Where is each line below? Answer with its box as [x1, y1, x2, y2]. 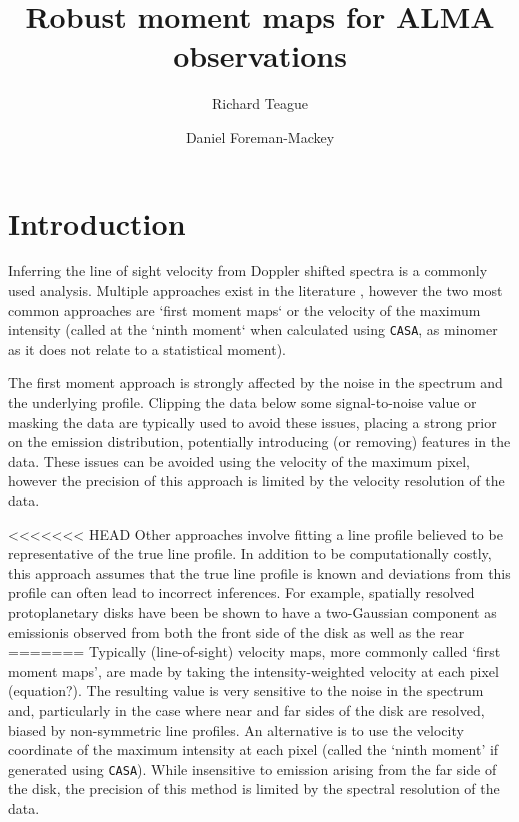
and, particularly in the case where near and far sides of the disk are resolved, [8, 699, 485, 720]
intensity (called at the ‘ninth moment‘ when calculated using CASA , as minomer [8, 319, 498, 340]
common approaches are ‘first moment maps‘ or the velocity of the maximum [8, 299, 481, 320]
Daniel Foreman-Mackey [185, 126, 335, 147]
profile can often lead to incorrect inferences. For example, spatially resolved [8, 582, 475, 603]
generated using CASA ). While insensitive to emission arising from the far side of [8, 758, 497, 779]
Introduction [8, 202, 186, 243]
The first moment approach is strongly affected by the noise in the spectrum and [8, 372, 503, 393]
